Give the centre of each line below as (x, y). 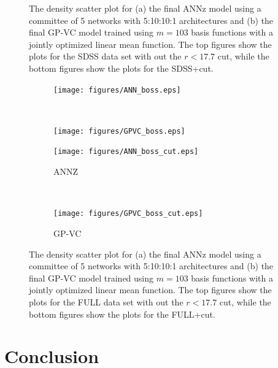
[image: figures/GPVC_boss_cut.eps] (128, 214)
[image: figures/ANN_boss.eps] (117, 90)
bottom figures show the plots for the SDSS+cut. (121, 68)
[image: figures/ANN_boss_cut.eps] (126, 152)
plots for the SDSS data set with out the (105, 56)
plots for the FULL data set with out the (106, 301)
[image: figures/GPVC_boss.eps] (119, 131)
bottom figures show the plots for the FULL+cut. (122, 314)
